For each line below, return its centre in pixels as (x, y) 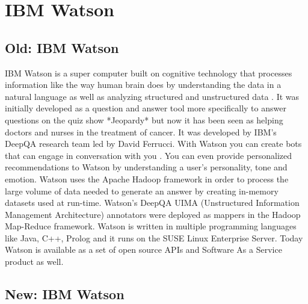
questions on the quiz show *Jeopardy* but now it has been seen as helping (144, 119)
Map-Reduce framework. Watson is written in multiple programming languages (151, 226)
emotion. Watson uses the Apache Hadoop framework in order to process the (147, 178)
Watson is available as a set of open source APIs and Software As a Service (143, 250)
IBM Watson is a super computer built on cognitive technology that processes (149, 73)
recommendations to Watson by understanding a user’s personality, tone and (146, 167)
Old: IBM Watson (62, 47)
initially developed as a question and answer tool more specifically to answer (146, 108)
